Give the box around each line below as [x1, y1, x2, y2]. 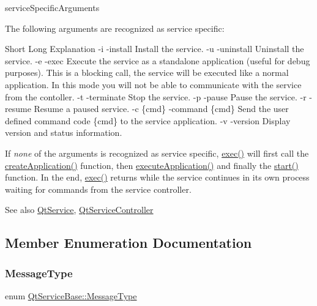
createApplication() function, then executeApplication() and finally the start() [5, 159, 299, 171]
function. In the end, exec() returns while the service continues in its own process [5, 171, 310, 184]
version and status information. [5, 126, 122, 139]
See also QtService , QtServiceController [5, 203, 154, 216]
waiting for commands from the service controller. [5, 182, 192, 195]
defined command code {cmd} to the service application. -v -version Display [5, 114, 291, 127]
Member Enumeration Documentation [5, 233, 252, 252]
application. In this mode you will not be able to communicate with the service [5, 78, 302, 91]
